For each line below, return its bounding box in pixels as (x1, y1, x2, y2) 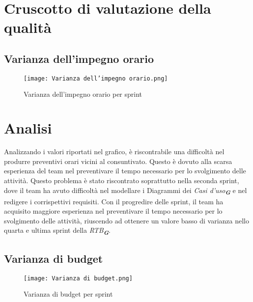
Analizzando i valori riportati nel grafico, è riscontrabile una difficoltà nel (4, 146, 225, 157)
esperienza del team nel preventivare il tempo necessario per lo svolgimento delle (4, 165, 246, 176)
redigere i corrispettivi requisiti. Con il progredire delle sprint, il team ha (4, 196, 224, 206)
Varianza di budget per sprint (24, 289, 113, 299)
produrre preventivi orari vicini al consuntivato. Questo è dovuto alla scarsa (4, 156, 232, 166)
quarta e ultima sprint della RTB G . (4, 225, 111, 237)
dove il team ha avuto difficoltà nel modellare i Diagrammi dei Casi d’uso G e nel (4, 185, 247, 197)
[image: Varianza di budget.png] (24, 275, 133, 282)
